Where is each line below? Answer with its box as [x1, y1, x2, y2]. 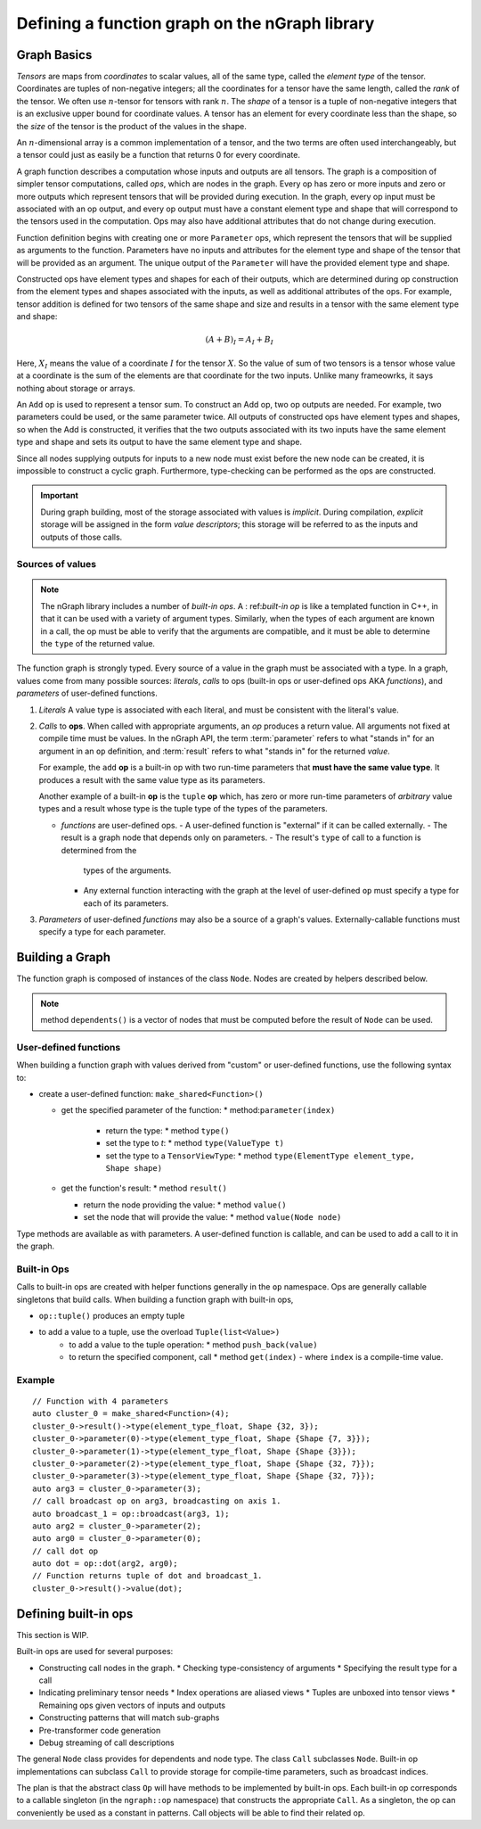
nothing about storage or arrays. [16, 383, 135, 393]
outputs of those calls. [40, 531, 123, 542]
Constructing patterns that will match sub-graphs [38, 1712, 220, 1723]
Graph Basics [16, 47, 93, 62]
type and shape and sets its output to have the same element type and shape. [16, 437, 303, 448]
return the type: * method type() [105, 1125, 230, 1136]
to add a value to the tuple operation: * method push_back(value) [69, 1339, 318, 1350]
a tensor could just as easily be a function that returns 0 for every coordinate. [16, 150, 301, 161]
